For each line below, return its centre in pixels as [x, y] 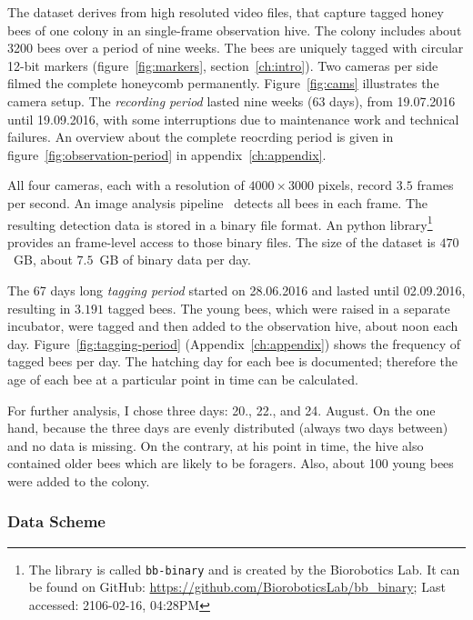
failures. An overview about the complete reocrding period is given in [201, 137]
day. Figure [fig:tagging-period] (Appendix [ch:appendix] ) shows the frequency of [234, 343]
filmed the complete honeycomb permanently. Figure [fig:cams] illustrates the [223, 83]
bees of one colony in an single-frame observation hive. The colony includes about [235, 30]
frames [435, 185]
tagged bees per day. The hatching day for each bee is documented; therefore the [232, 361]
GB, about [43, 260]
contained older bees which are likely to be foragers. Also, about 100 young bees [231, 463]
